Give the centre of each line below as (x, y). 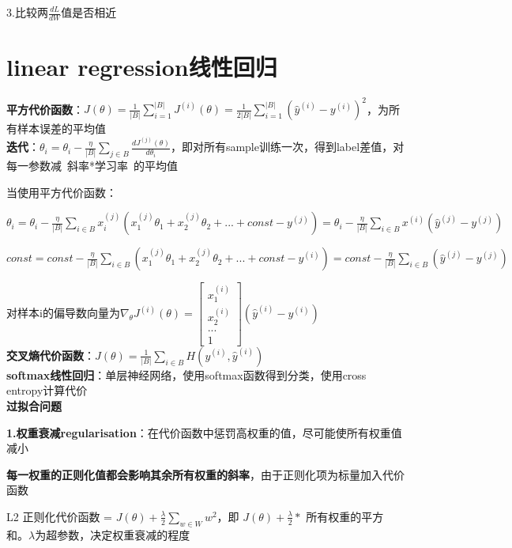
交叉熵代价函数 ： (51, 355)
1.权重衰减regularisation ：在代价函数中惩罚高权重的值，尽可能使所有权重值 (204, 432)
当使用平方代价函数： (62, 192)
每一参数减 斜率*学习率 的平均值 (92, 166)
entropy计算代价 (47, 390)
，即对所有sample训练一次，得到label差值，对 (287, 147)
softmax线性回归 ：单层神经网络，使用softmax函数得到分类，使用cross (186, 374)
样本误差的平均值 (61, 128)
